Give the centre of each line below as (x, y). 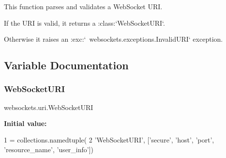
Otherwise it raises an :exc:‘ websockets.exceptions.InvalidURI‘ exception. (113, 39)
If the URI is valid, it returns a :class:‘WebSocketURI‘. (84, 23)
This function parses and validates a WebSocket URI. (83, 6)
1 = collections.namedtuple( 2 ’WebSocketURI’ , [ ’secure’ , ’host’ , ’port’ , (109, 139)
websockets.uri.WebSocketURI (49, 107)
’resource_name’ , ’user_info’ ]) (49, 149)
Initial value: (25, 123)
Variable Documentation (66, 65)
